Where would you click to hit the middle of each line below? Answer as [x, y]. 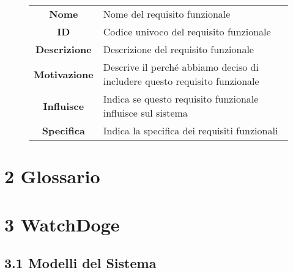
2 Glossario [52, 176]
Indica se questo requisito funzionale [181, 99]
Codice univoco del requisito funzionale [187, 31]
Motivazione [64, 74]
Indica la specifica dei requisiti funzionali [191, 130]
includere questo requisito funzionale [181, 81]
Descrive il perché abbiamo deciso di [181, 67]
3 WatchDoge [62, 224]
